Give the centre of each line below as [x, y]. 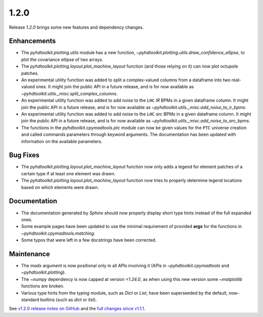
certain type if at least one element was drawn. [68, 173]
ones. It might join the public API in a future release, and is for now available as [115, 87]
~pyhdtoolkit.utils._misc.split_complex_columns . [69, 93]
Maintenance [29, 254]
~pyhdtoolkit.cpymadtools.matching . [58, 233]
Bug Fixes [24, 155]
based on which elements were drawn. [60, 187]
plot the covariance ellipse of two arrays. [62, 59]
